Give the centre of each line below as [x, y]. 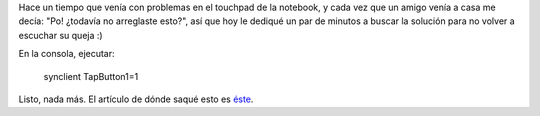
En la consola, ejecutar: [66, 54]
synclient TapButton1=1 [91, 76]
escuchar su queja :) [61, 35]
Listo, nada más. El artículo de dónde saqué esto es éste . [136, 99]
